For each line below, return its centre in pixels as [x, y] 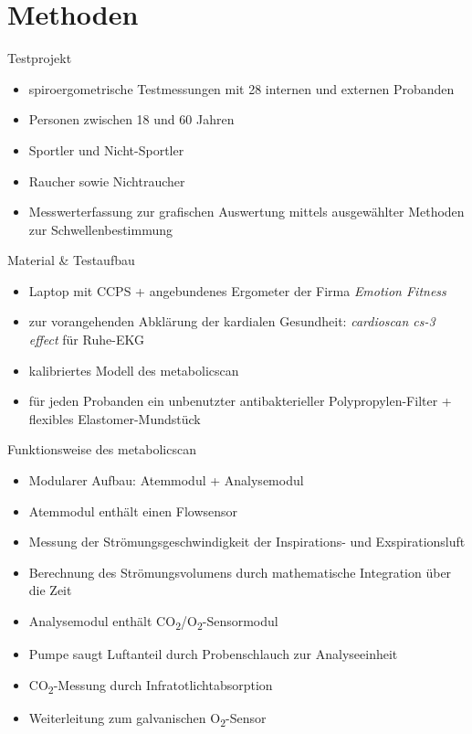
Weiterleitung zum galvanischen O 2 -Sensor [147, 718]
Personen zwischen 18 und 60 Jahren [131, 119]
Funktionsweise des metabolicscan [102, 449]
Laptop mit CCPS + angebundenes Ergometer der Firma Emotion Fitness [237, 290]
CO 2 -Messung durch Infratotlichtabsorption [151, 686]
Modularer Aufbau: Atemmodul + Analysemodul [166, 480]
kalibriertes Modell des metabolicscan [134, 370]
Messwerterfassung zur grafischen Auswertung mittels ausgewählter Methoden [246, 212]
